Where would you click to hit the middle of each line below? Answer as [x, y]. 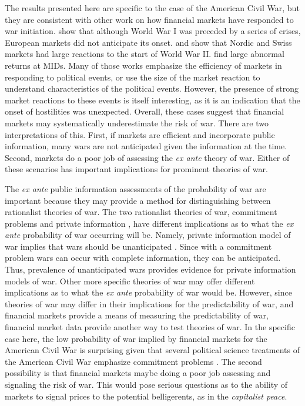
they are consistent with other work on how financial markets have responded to [149, 19]
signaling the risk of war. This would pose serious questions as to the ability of [146, 384]
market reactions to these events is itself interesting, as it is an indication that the [152, 100]
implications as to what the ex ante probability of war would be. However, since [148, 292]
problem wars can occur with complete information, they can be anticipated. [143, 258]
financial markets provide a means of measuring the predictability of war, [137, 315]
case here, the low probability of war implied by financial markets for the [136, 338]
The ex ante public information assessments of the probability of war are [135, 188]
